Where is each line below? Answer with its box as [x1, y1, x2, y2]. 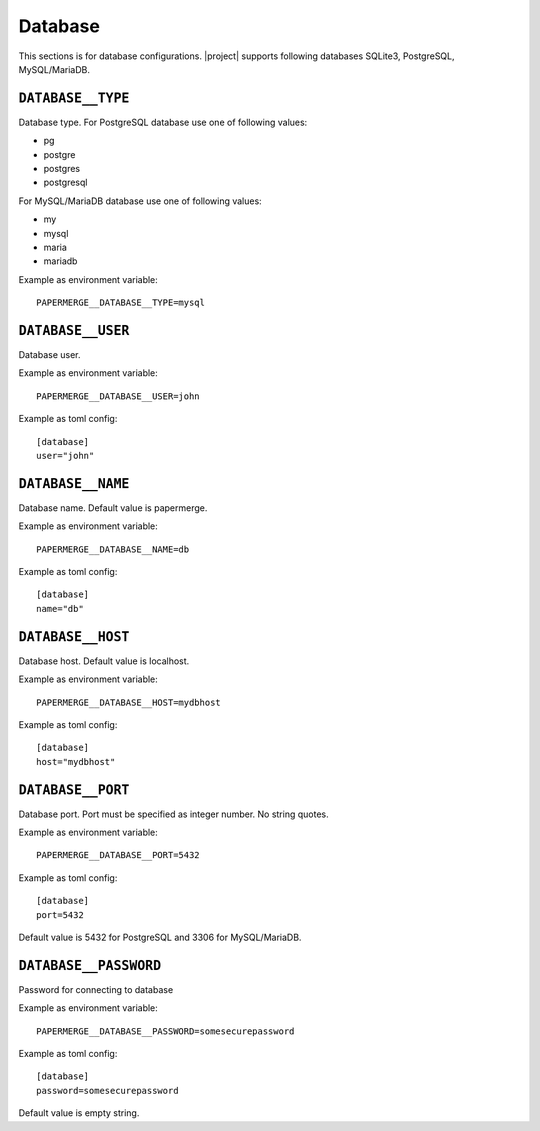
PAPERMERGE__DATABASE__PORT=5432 [36, 850, 200, 861]
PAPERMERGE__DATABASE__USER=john [36, 390, 200, 402]
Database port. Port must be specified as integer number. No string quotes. [18, 808, 329, 820]
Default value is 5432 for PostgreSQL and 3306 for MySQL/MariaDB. [18, 931, 302, 943]
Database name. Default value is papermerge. [18, 501, 208, 514]
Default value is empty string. [18, 1107, 140, 1119]
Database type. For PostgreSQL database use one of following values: [18, 116, 308, 128]
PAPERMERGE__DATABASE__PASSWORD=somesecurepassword [36, 1025, 295, 1037]
